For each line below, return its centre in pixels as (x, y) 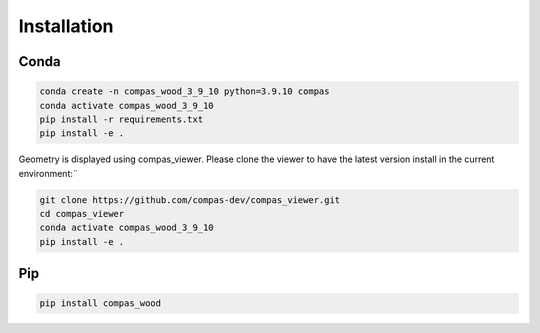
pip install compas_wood (100, 303)
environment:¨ (48, 173)
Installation (66, 26)
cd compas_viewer (82, 214)
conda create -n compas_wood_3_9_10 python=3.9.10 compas (184, 91)
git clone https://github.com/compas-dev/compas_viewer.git (190, 199)
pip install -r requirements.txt (121, 119)
